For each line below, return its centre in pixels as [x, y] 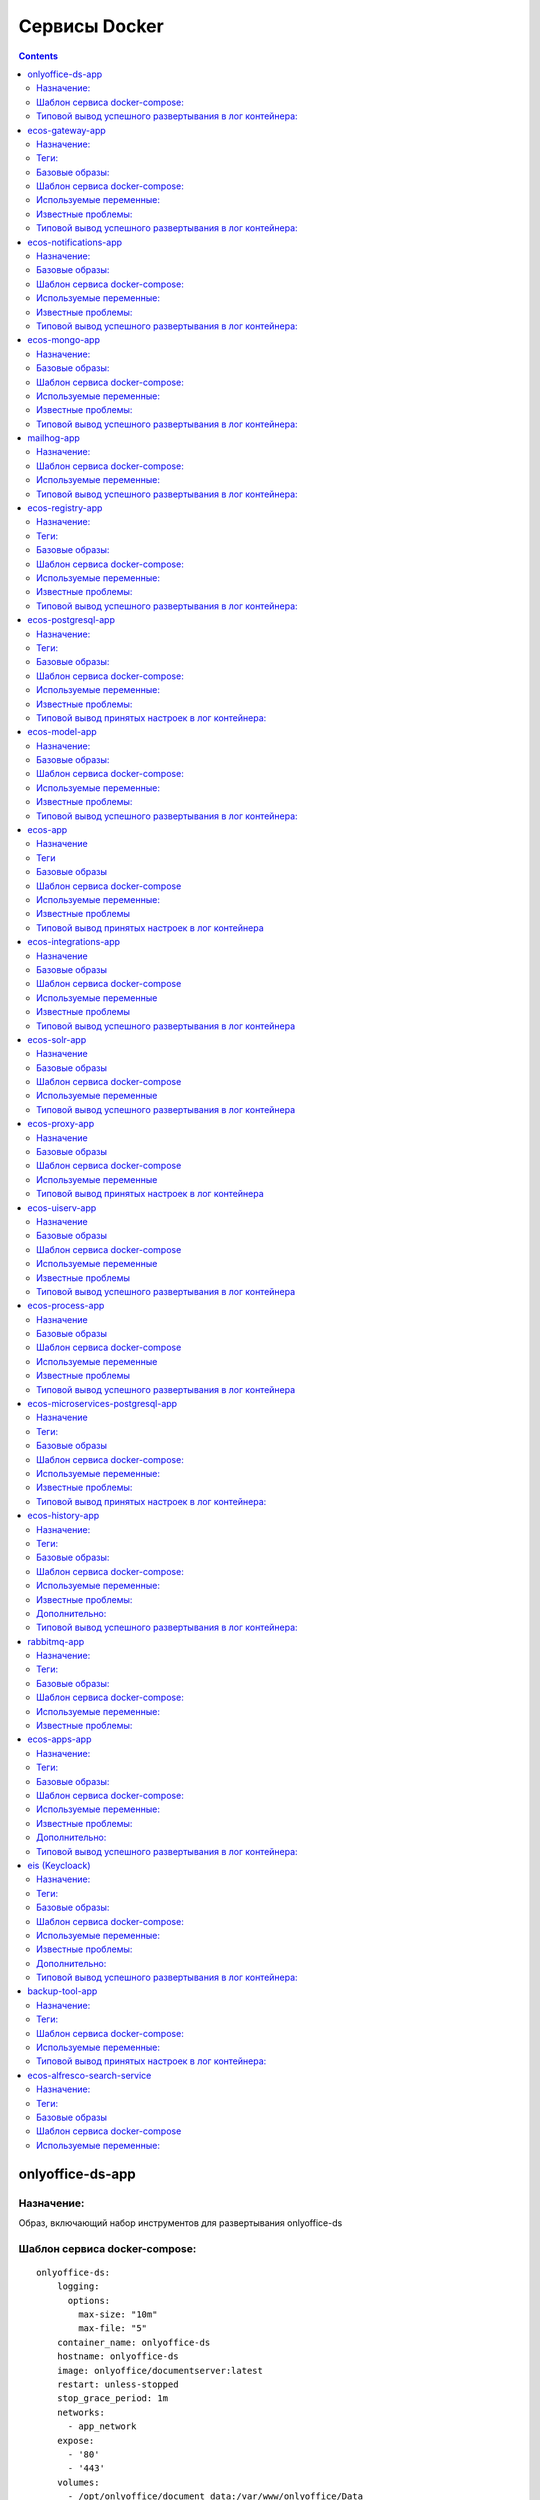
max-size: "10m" [118, 2314]
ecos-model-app [62, 732]
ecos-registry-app [65, 508]
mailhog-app [53, 438]
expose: [75, 2440]
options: [89, 2300]
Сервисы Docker [91, 26]
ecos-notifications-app [75, 242]
